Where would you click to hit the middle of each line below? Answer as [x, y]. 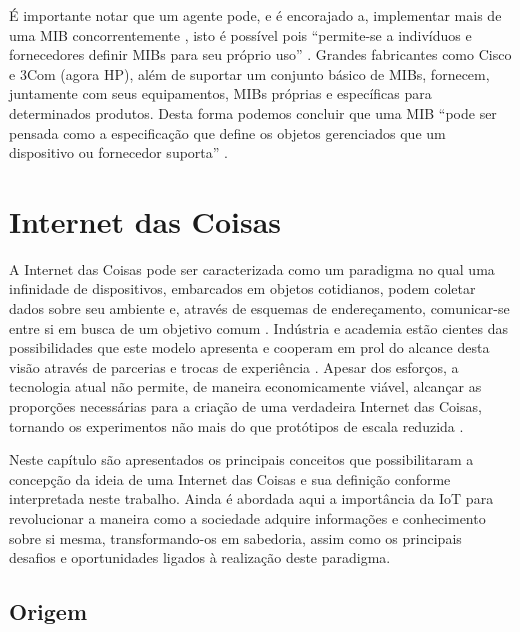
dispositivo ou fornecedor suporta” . [118, 152]
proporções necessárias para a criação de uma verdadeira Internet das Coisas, [245, 406]
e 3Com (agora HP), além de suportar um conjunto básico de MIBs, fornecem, [249, 73]
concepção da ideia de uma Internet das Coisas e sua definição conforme [230, 478]
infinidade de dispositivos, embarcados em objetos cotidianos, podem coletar [242, 288]
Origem [48, 611]
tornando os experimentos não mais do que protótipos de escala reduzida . [236, 425]
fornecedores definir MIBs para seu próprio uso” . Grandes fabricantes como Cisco [260, 54]
